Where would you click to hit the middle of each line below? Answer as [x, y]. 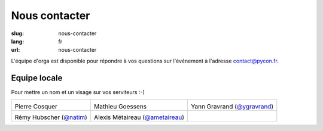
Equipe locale [37, 78]
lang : [18, 41]
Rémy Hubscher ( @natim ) [51, 117]
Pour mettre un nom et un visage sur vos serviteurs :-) [78, 92]
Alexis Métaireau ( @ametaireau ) [139, 117]
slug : [17, 33]
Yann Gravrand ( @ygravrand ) [232, 107]
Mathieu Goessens [120, 107]
